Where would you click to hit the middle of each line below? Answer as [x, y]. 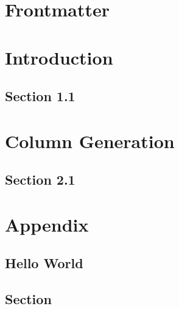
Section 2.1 [40, 179]
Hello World [44, 263]
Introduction [59, 57]
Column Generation [90, 140]
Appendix [47, 224]
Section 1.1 [40, 96]
